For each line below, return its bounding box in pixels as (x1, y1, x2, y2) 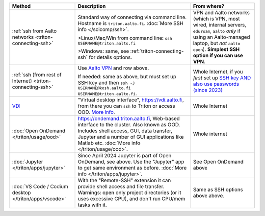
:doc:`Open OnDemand (12, 127, 66, 134)
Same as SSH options (193, 186, 243, 193)
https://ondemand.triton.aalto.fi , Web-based (78, 115, 180, 122)
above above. (193, 192, 225, 199)
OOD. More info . (78, 109, 115, 115)
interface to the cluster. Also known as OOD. (78, 121, 180, 128)
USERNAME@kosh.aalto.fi (78, 86, 131, 91)
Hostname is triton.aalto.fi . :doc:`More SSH (78, 20, 184, 26)
